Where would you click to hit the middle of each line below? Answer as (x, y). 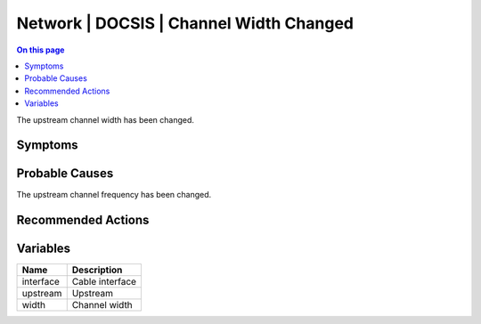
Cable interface (104, 282)
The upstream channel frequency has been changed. (114, 195)
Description (97, 270)
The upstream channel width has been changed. (106, 119)
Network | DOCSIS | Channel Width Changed (185, 23)
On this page (41, 50)
